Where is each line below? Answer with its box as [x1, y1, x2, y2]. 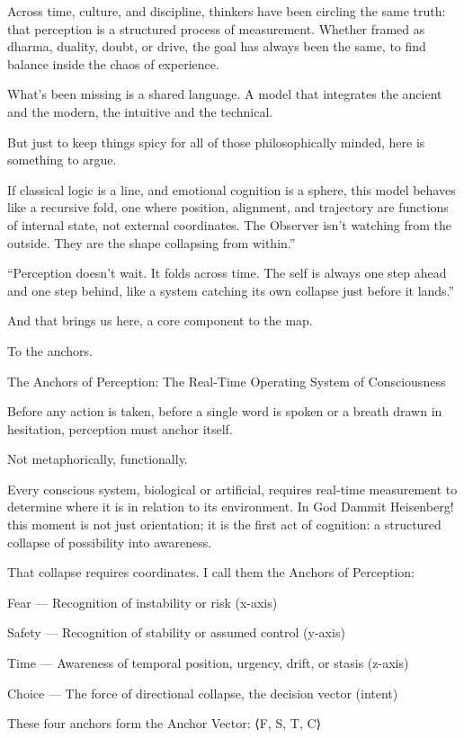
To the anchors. [7, 341, 94, 360]
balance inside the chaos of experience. [7, 54, 219, 73]
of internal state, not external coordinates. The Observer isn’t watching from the [7, 215, 452, 234]
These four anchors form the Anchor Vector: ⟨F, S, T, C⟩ [7, 714, 322, 733]
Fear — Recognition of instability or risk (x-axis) [7, 592, 278, 611]
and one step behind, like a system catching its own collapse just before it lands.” [7, 280, 455, 299]
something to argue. [7, 150, 117, 169]
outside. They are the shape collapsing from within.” [7, 233, 296, 252]
